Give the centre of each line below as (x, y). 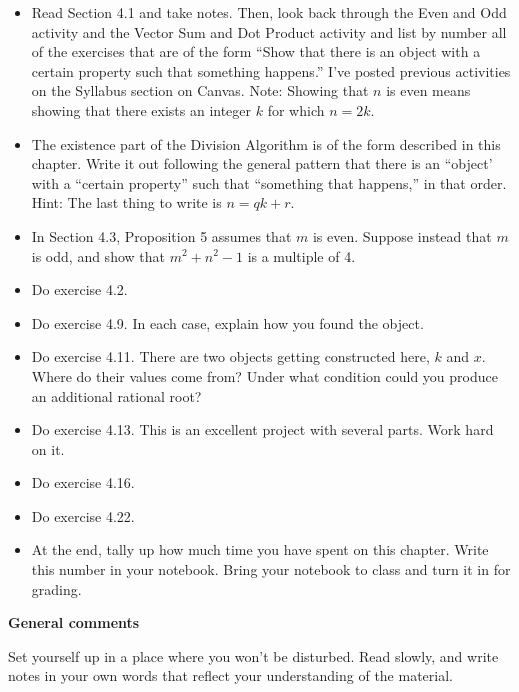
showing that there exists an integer (141, 109)
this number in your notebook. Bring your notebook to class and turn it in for (271, 569)
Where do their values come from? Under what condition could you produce (264, 375)
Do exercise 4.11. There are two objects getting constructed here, (230, 356)
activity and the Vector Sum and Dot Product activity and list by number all (269, 31)
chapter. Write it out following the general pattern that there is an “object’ (262, 163)
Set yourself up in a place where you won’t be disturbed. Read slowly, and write (253, 655)
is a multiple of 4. (301, 255)
